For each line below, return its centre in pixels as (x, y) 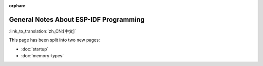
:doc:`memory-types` (43, 56)
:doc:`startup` (35, 49)
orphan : (17, 6)
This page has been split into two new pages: (55, 40)
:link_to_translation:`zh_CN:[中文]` (43, 31)
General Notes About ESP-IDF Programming (77, 19)
